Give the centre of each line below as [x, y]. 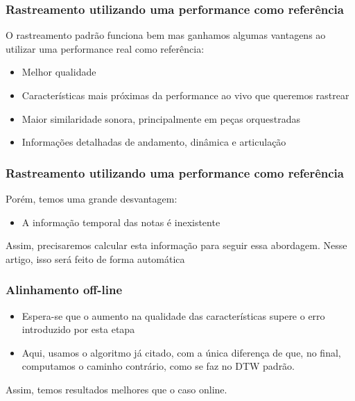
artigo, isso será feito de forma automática [95, 258]
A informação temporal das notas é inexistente [121, 222]
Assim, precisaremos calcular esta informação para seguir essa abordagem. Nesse [176, 245]
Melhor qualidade [59, 72]
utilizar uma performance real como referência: [105, 48]
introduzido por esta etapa [78, 329]
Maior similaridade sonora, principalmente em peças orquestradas [161, 118]
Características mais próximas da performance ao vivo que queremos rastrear [185, 95]
